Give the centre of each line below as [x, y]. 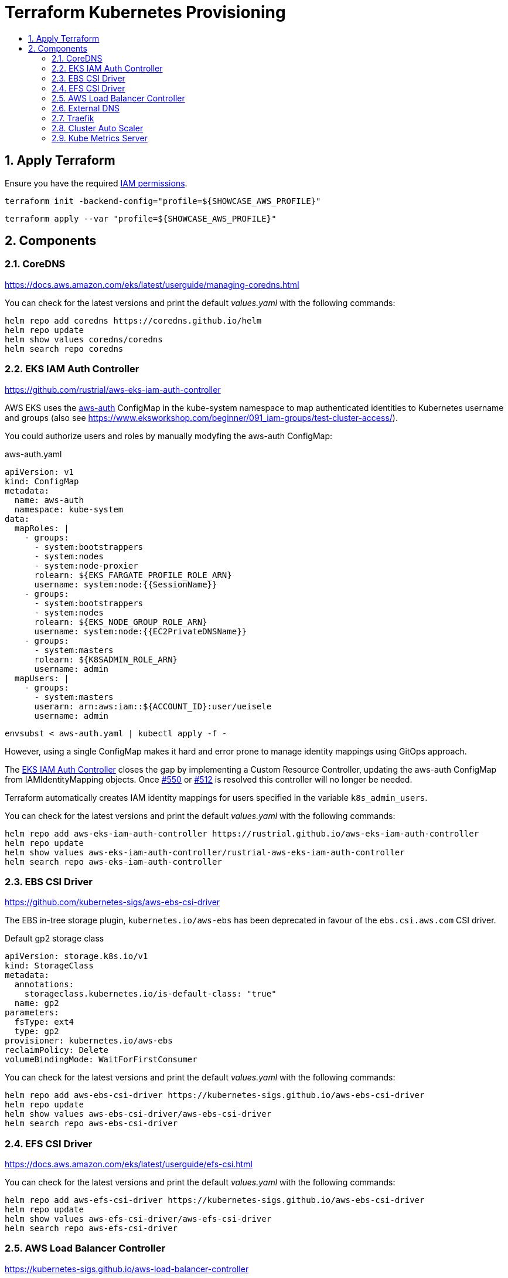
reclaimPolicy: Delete [57, 1050]
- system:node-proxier [86, 565]
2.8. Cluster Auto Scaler [98, 128]
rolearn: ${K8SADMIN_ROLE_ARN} [106, 659]
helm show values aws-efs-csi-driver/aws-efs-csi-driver [138, 1219]
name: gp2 [37, 1003]
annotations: [44, 985]
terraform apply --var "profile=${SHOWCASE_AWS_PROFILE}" [141, 218]
